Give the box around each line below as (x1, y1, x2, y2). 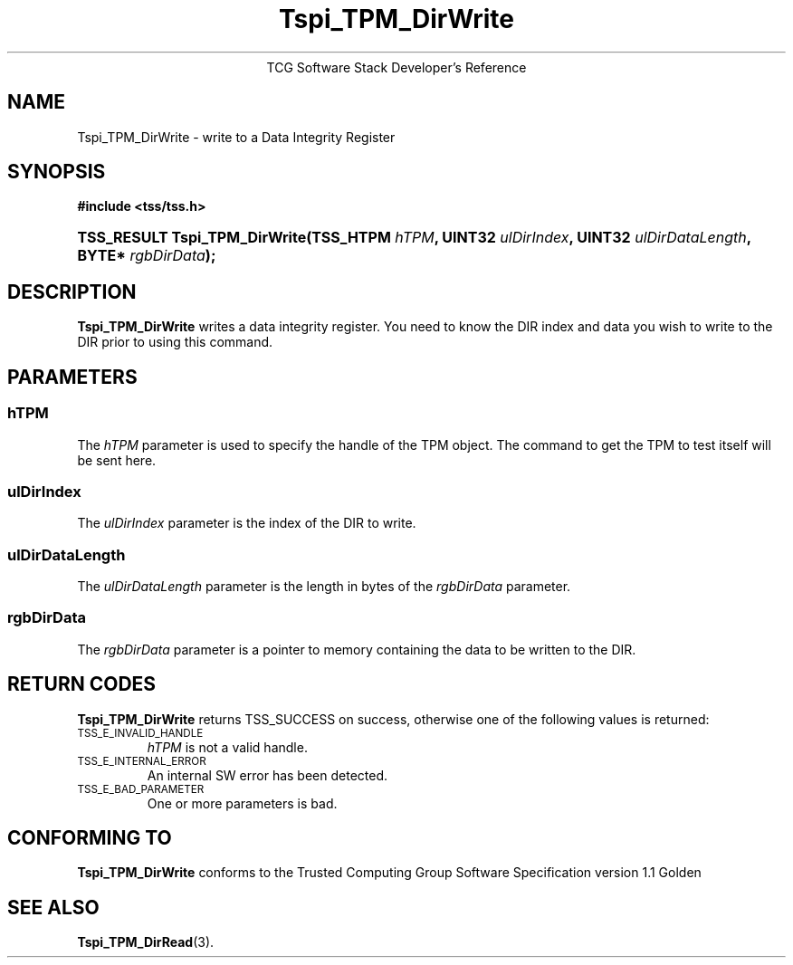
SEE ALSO (7, 895, 100, 919)
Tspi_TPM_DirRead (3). (77, 934, 215, 951)
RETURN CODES (7, 673, 157, 696)
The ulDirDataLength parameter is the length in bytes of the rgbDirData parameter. (77, 578, 571, 594)
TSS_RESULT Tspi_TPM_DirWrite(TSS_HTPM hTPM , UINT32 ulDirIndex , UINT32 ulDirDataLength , (77, 228, 751, 247)
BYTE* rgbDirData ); (77, 246, 216, 265)
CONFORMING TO (7, 826, 172, 850)
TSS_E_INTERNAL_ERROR (77, 754, 206, 768)
